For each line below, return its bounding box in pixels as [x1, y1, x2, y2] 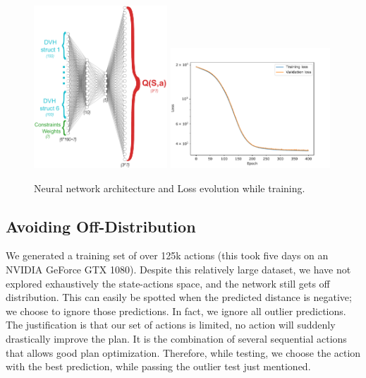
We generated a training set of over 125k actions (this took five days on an [6, 248, 329, 263]
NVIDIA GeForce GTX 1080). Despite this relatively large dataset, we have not [6, 262, 351, 277]
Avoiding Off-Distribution [6, 215, 196, 237]
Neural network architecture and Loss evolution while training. [34, 180, 305, 195]
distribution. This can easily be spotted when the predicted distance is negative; [6, 290, 352, 305]
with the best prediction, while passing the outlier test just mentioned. [6, 359, 311, 374]
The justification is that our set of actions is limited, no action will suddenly [6, 317, 336, 332]
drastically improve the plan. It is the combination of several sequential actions [6, 331, 347, 346]
